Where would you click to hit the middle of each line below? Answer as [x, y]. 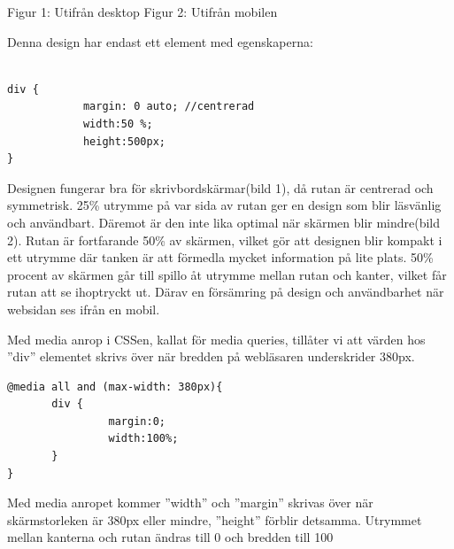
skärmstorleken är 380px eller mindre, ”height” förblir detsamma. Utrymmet [215, 519]
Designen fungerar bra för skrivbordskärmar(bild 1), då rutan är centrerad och [220, 187]
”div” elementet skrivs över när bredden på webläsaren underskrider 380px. [211, 356]
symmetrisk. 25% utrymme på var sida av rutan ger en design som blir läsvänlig [224, 205]
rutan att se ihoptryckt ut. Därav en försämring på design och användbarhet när [226, 292]
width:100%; [143, 439]
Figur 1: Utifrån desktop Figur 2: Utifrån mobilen [142, 12]
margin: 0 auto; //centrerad [169, 107]
